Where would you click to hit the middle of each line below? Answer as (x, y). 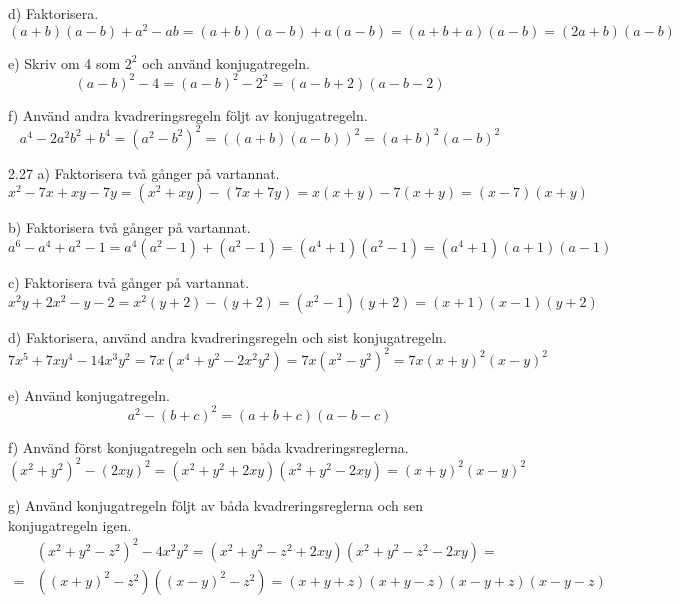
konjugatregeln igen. (70, 524)
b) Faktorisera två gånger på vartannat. (129, 227)
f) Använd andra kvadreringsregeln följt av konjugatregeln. (188, 114)
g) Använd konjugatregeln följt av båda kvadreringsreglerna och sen (215, 504)
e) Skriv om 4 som (64, 62)
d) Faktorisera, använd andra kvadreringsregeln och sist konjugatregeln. (227, 336)
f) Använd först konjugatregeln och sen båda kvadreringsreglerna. (208, 446)
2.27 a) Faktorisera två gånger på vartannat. (144, 172)
